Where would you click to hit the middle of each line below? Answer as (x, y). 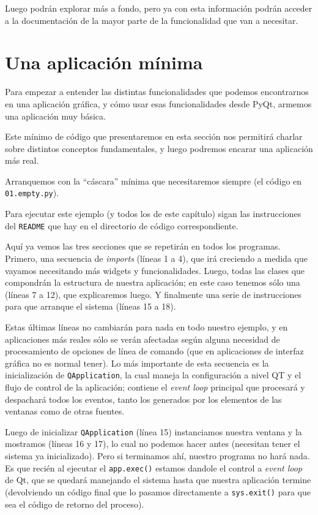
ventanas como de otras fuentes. (65, 411)
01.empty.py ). (32, 193)
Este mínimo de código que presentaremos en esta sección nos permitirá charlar (154, 136)
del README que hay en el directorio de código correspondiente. (122, 225)
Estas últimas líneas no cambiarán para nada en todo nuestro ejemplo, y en (146, 326)
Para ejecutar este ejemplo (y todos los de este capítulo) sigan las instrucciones (153, 214)
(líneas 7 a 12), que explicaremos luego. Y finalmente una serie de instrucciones (153, 294)
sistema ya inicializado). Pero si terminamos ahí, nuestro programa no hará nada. (157, 456)
